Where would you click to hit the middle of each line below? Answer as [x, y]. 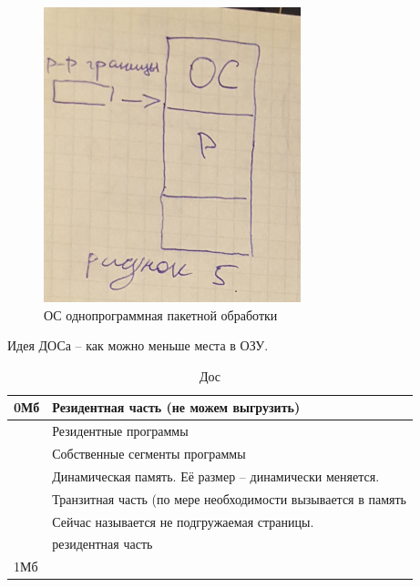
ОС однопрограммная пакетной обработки [161, 314]
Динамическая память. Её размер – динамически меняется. [216, 476]
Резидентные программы [120, 431]
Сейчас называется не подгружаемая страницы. [183, 521]
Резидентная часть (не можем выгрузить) [176, 407]
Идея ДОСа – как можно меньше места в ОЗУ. [138, 345]
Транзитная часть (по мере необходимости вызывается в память [229, 498]
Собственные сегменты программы [149, 454]
